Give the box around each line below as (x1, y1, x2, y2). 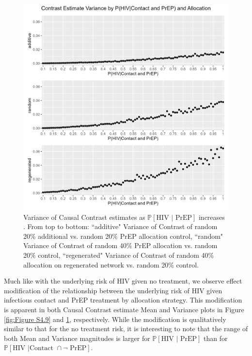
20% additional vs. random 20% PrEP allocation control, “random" (23, 231, 223, 241)
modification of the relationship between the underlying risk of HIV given (4, 285, 222, 295)
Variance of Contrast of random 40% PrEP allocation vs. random (23, 240, 218, 250)
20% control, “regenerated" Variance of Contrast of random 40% (23, 249, 214, 260)
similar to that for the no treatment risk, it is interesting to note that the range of (4, 323, 248, 334)
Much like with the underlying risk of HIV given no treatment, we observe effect (4, 276, 242, 286)
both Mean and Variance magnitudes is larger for (4, 333, 150, 343)
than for (204, 333, 228, 343)
